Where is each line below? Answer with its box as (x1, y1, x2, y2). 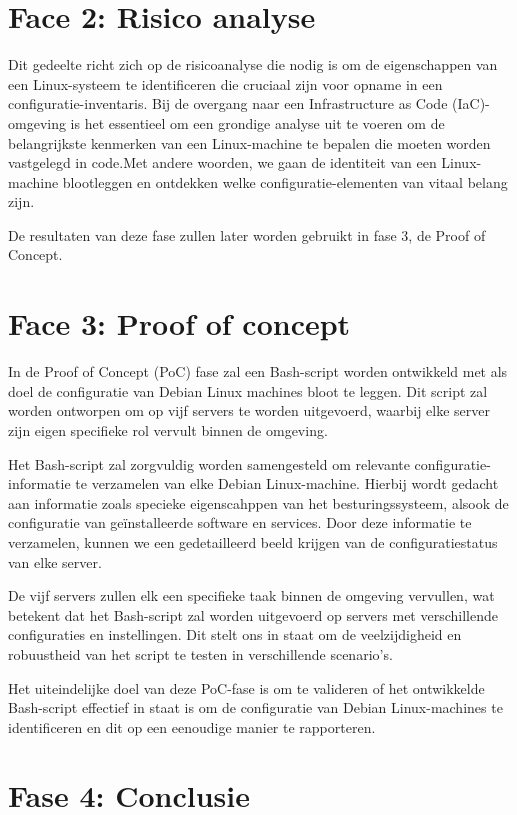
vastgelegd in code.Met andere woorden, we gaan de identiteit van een (8, 152, 437, 173)
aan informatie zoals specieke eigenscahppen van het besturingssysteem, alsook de (8, 492, 509, 513)
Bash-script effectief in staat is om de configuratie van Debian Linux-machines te (8, 697, 503, 718)
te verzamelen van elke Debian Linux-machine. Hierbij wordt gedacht (75, 473, 499, 494)
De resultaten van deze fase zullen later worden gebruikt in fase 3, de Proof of (8, 224, 486, 245)
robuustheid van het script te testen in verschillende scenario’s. (8, 643, 393, 664)
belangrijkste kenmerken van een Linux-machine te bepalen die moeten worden (8, 132, 491, 153)
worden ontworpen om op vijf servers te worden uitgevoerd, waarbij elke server (8, 400, 491, 421)
